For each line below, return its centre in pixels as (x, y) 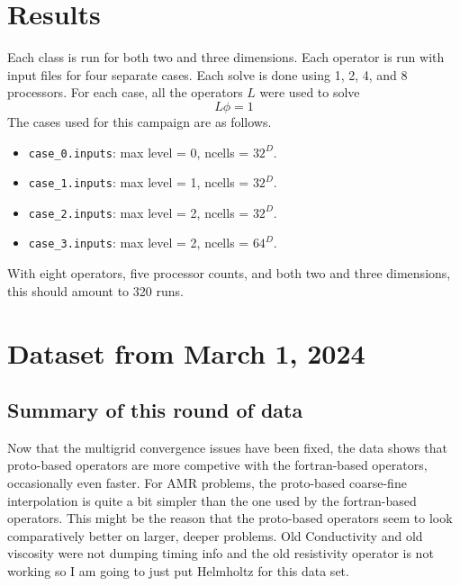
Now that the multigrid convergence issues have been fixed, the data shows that (227, 447)
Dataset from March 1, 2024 (186, 352)
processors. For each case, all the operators (125, 92)
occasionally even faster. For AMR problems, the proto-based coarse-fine (207, 483)
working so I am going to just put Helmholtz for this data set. (178, 571)
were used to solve (310, 92)
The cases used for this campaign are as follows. (140, 121)
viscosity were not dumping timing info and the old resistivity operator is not (221, 553)
